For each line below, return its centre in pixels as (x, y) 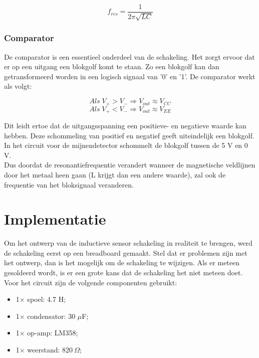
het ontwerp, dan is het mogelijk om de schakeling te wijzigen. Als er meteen (122, 262)
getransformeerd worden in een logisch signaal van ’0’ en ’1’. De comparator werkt (130, 76)
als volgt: (18, 86)
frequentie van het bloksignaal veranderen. (69, 184)
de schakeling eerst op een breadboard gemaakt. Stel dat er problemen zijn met (126, 252)
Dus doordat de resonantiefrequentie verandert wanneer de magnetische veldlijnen (130, 165)
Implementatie (55, 219)
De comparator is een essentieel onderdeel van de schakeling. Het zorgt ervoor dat (129, 56)
